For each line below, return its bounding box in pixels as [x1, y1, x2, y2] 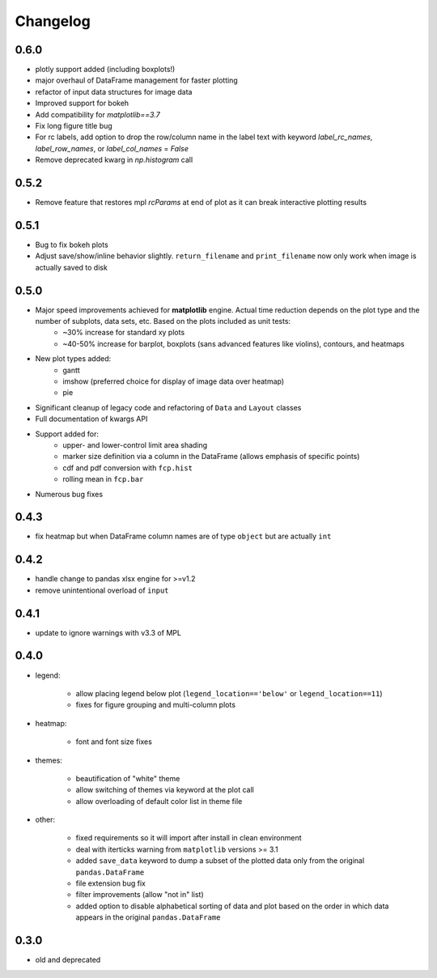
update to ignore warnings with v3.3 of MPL [35, 627, 182, 637]
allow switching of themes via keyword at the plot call [75, 785, 254, 795]
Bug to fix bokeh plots [35, 240, 108, 249]
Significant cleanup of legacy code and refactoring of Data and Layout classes [35, 402, 302, 412]
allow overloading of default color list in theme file [75, 796, 243, 806]
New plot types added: [35, 354, 112, 364]
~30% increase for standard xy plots [62, 328, 185, 338]
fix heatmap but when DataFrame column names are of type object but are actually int [35, 531, 332, 542]
